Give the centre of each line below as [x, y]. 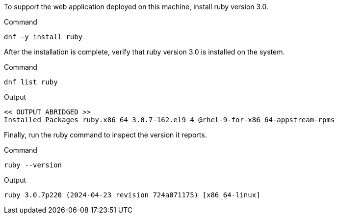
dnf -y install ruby [43, 37]
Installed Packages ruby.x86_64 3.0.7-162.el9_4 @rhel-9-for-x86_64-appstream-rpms [169, 120]
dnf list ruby [31, 82]
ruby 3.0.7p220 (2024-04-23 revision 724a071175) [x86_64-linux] [132, 195]
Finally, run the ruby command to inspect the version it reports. [105, 135]
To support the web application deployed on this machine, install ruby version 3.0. [136, 7]
